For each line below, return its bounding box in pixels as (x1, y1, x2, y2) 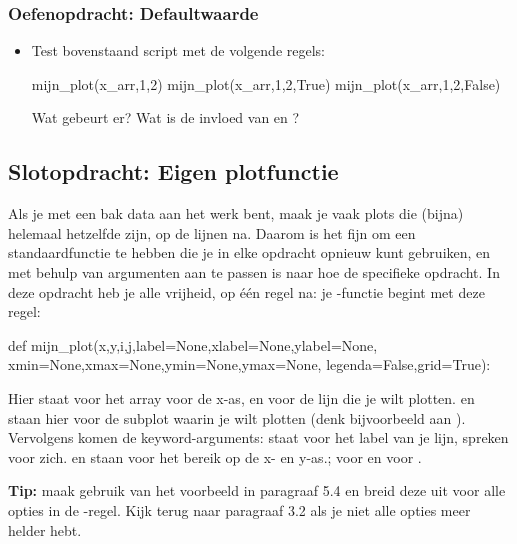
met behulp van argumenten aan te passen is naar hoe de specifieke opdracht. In (8, 261, 500, 282)
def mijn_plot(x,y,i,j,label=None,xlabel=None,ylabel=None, (8, 334, 378, 355)
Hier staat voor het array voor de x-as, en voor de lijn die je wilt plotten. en (8, 387, 475, 408)
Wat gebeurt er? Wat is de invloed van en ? (31, 107, 300, 128)
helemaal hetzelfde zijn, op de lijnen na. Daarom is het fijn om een (8, 222, 416, 243)
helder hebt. (8, 519, 82, 540)
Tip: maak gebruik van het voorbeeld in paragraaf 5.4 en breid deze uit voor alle (8, 480, 506, 501)
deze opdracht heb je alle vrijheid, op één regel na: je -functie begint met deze (8, 281, 485, 302)
